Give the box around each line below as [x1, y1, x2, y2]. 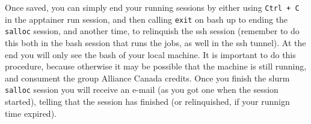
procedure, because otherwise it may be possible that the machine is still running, [5, 60, 307, 72]
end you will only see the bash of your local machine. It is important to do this [5, 48, 296, 61]
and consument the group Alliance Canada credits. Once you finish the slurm [5, 71, 290, 84]
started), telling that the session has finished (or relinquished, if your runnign [5, 95, 290, 107]
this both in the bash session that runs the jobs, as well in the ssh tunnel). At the [5, 36, 306, 49]
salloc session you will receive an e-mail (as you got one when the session [5, 83, 279, 96]
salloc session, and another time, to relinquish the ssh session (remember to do [5, 25, 300, 37]
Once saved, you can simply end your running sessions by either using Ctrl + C [5, 1, 300, 13]
